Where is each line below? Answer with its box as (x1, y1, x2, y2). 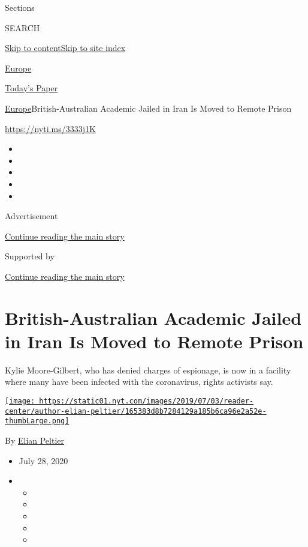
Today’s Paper (5, 82, 58, 94)
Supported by (5, 250, 55, 262)
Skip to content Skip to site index (5, 41, 126, 54)
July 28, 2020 (19, 454, 68, 467)
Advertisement (5, 210, 58, 222)
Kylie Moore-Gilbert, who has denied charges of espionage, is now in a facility (5, 363, 291, 376)
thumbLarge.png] (5, 417, 70, 426)
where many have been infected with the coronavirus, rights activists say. (5, 375, 273, 388)
